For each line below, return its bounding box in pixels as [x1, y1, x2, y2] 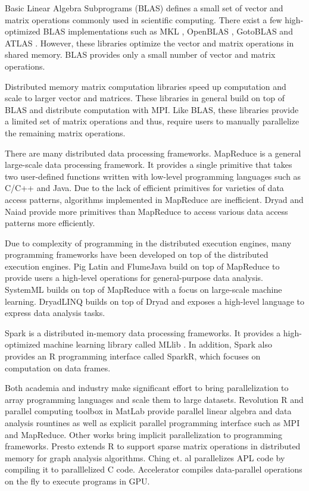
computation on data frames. [5, 361, 111, 374]
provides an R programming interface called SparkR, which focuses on [5, 350, 261, 362]
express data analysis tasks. [5, 307, 105, 319]
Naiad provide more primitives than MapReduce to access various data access [5, 205, 288, 217]
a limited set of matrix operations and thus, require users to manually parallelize [5, 115, 299, 127]
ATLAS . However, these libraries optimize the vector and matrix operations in [5, 36, 294, 49]
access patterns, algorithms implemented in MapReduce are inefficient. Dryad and [5, 193, 304, 205]
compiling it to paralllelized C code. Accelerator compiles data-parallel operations [5, 463, 302, 476]
